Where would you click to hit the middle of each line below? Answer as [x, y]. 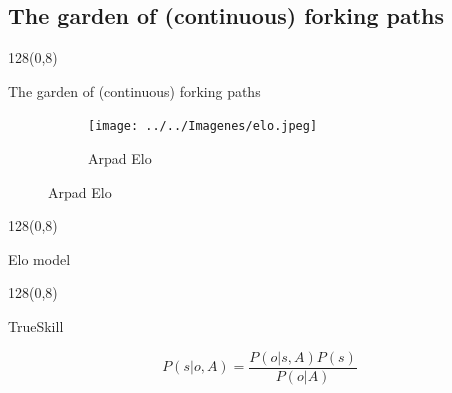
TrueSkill [36, 326]
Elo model [39, 258]
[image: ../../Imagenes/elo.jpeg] [203, 126]
